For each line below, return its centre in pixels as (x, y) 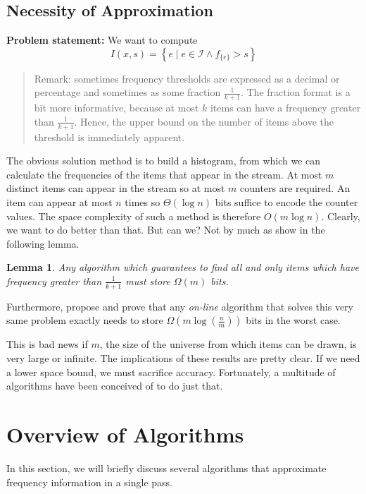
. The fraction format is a (295, 92)
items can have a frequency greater (285, 108)
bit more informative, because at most (116, 108)
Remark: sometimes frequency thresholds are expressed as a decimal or (187, 78)
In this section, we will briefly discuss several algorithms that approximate (166, 468)
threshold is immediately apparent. (109, 137)
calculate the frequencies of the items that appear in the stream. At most (164, 174)
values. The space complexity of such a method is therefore (134, 216)
